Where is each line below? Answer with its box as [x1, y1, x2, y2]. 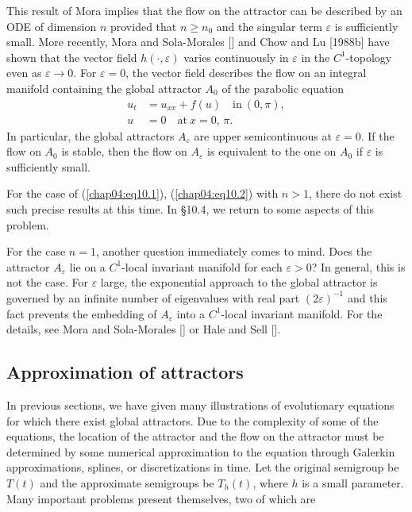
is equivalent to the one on [207, 143, 337, 160]
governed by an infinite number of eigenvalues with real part [6, 289, 300, 306]
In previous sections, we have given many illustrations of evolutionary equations [6, 396, 395, 413]
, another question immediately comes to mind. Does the [95, 243, 372, 260]
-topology [345, 48, 392, 65]
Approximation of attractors [6, 360, 244, 384]
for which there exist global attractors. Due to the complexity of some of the [6, 412, 379, 429]
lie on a [69, 258, 106, 275]
